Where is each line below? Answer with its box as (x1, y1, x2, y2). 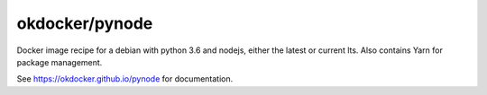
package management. (16, 56, 103, 67)
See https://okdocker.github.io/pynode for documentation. (16, 73, 234, 84)
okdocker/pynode (16, 13, 153, 33)
